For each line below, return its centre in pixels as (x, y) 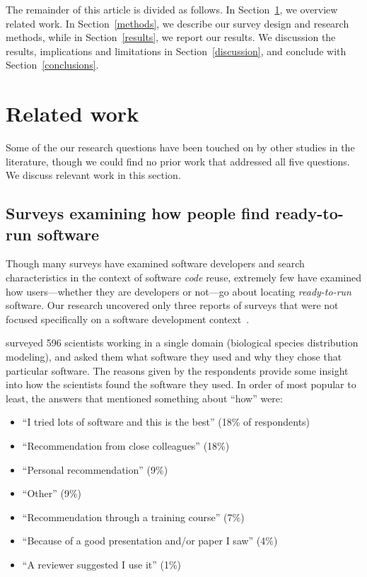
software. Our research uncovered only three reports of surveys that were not (172, 305)
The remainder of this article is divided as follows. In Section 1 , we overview (172, 9)
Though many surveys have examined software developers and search (155, 263)
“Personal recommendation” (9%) (95, 469)
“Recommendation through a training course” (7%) (133, 517)
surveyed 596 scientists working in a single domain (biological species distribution (182, 343)
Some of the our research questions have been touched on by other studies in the (180, 147)
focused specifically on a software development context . (128, 319)
